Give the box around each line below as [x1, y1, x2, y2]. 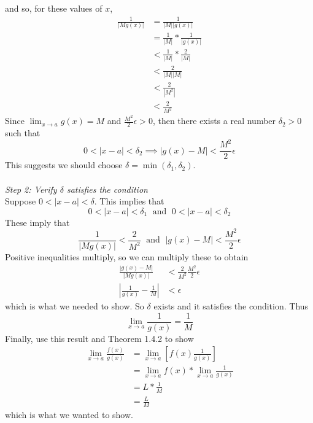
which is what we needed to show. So [5, 300, 144, 312]
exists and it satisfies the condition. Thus [153, 300, 309, 312]
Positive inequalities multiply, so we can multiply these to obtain [5, 250, 249, 263]
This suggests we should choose [5, 158, 123, 171]
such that [5, 126, 41, 139]
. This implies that [94, 195, 164, 208]
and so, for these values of [5, 2, 102, 14]
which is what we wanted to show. [5, 408, 133, 421]
